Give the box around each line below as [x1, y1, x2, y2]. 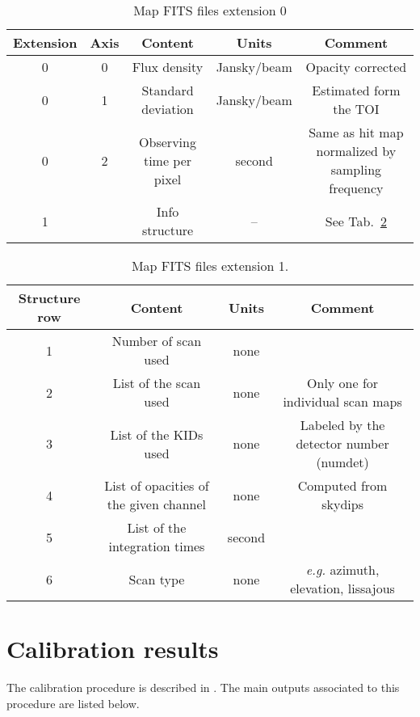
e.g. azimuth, [305, 560, 380, 579]
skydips [321, 495, 363, 513]
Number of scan [111, 331, 202, 350]
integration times [108, 537, 205, 555]
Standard [141, 81, 194, 99]
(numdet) [316, 453, 369, 471]
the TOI [333, 99, 380, 118]
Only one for [307, 373, 379, 392]
